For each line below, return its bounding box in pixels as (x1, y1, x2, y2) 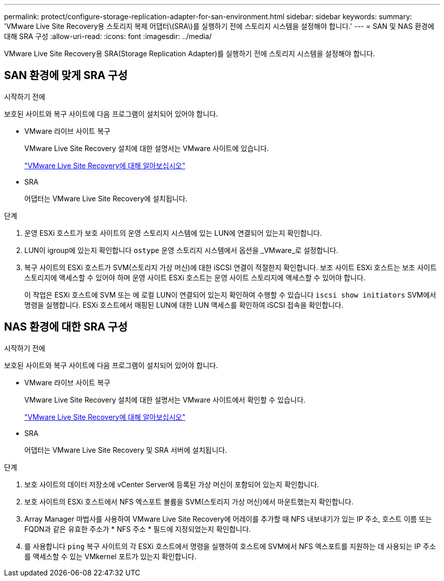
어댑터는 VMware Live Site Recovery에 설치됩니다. (24, 194, 188, 203)
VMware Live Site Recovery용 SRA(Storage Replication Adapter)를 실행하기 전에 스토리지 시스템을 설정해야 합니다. (4, 49, 375, 58)
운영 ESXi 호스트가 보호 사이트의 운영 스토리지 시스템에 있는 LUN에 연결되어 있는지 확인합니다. (24, 228, 322, 237)
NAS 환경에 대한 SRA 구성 (4, 320, 128, 334)
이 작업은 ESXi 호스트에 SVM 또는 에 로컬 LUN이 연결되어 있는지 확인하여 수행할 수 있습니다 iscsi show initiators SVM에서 (24, 290, 436, 299)
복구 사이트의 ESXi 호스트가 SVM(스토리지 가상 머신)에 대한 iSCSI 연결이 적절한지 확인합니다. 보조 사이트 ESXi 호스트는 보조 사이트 (24, 263, 437, 272)
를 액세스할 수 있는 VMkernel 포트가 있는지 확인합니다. (24, 552, 197, 561)
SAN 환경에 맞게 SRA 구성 (4, 69, 128, 82)
